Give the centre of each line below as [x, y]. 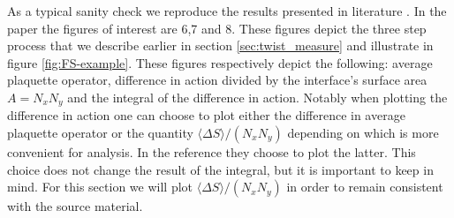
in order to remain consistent [365, 187]
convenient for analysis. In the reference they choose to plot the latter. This [212, 152]
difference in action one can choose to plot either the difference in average [206, 115]
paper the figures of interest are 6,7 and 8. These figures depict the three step [217, 28]
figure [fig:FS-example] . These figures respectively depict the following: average [220, 62]
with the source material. [75, 206]
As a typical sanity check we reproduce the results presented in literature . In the [227, 11]
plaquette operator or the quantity [100, 133]
